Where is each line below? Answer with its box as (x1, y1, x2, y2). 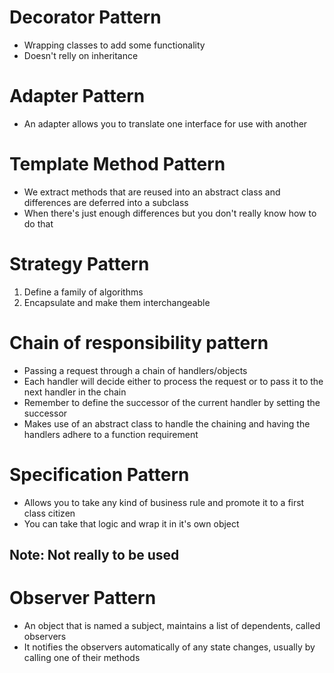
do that (23, 217, 54, 230)
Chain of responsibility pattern (9, 331, 269, 354)
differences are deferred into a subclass (23, 196, 189, 208)
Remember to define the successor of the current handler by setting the (23, 396, 321, 408)
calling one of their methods (23, 651, 141, 663)
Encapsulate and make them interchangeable (23, 296, 211, 308)
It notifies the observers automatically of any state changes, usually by (23, 641, 316, 653)
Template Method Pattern (9, 153, 226, 176)
